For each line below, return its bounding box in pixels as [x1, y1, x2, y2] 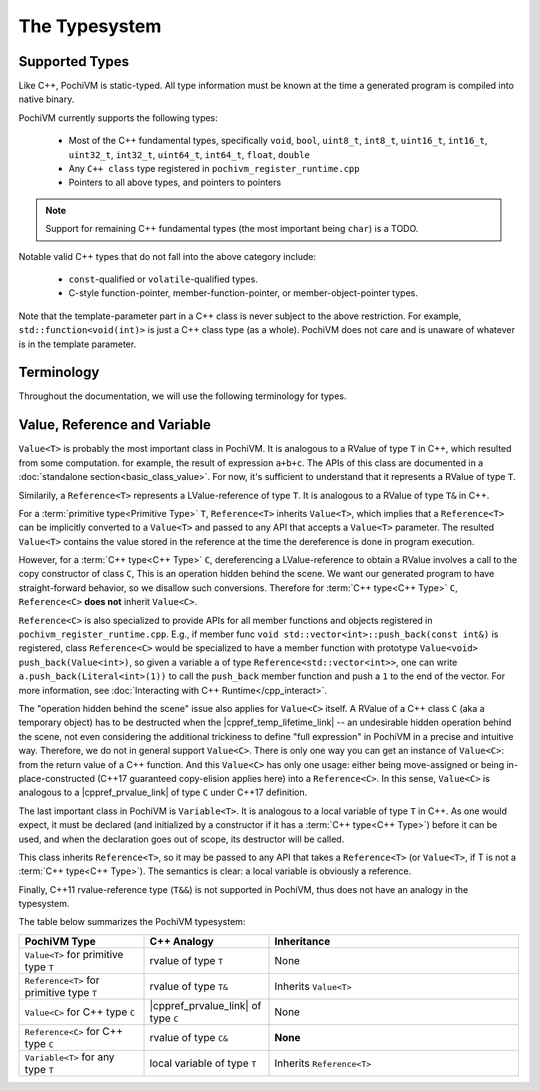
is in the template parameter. [18, 338, 137, 350]
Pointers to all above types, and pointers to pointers [68, 176, 282, 189]
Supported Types [18, 53, 130, 70]
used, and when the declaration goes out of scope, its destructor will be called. [18, 833, 345, 845]
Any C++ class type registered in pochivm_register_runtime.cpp [68, 163, 360, 175]
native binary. [18, 93, 75, 105]
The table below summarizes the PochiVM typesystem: [18, 916, 246, 928]
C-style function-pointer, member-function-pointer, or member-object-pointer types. [68, 287, 419, 299]
